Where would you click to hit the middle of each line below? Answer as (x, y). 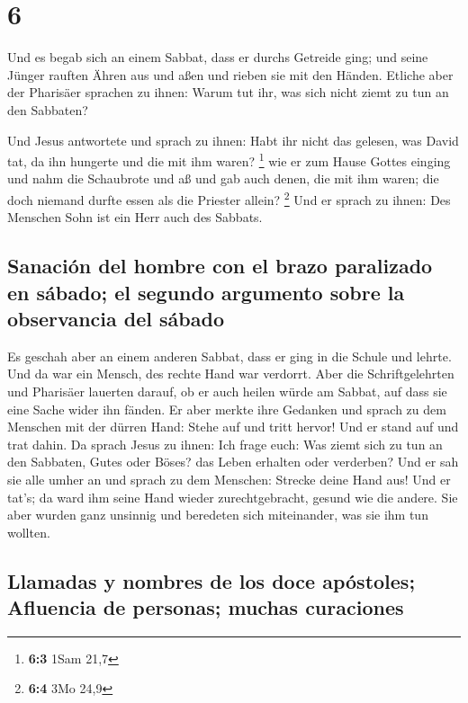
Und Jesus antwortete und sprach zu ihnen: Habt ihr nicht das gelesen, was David (233, 140)
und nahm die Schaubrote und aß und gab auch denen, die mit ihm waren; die (223, 178)
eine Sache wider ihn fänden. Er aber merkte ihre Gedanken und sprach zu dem (227, 409)
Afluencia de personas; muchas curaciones (206, 607)
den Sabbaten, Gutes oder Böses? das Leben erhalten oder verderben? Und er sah (233, 462)
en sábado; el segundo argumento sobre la (206, 292)
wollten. (29, 532)
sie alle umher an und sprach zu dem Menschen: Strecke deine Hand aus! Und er (229, 479)
